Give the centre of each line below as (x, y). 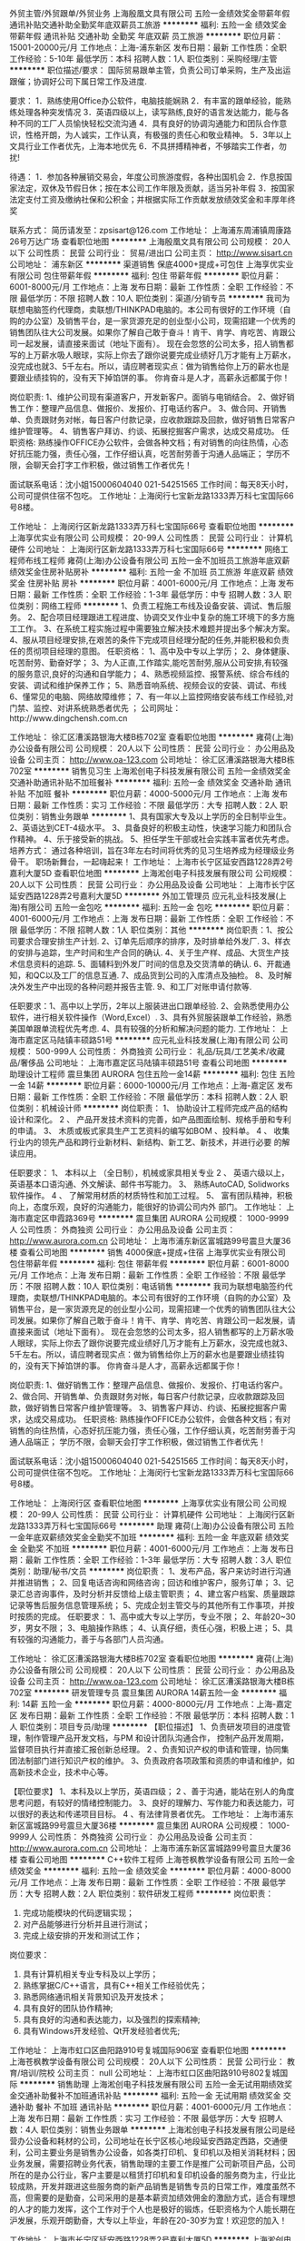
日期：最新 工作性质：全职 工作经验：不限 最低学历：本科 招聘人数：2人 (144, 1096)
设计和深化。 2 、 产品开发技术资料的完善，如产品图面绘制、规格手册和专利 (151, 1119)
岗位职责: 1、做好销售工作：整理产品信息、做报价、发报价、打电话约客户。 (148, 1385)
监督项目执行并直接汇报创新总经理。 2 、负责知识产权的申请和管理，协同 (145, 1749)
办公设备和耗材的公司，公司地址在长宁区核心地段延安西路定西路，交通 (148, 2141)
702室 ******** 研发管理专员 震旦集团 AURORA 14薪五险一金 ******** (143, 1693)
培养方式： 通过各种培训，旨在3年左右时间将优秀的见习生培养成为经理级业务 (152, 850)
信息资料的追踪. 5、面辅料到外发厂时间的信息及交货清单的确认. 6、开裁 (150, 964)
